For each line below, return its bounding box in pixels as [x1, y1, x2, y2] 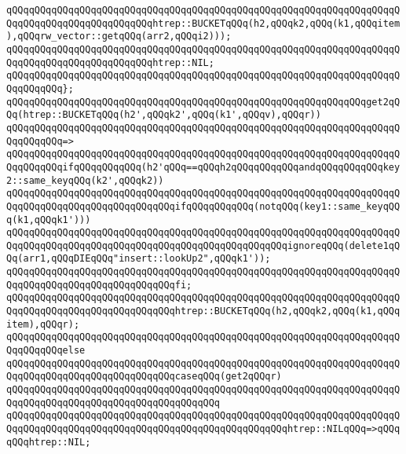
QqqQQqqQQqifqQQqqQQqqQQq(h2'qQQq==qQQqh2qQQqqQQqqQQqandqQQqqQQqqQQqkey [6, 161, 401, 173]
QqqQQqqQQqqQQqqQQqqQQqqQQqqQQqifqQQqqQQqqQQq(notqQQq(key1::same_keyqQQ [6, 200, 401, 212]
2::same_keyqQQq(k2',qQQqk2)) [6, 174, 164, 186]
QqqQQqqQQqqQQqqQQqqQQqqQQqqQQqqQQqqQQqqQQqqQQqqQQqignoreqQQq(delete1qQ [6, 240, 401, 251]
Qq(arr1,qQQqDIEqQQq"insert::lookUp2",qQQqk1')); [6, 253, 271, 265]
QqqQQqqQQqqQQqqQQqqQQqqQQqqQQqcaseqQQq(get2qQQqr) [6, 371, 282, 383]
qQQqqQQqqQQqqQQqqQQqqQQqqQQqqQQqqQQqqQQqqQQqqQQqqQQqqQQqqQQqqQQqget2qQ [6, 96, 401, 108]
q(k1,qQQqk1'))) [6, 214, 91, 225]
